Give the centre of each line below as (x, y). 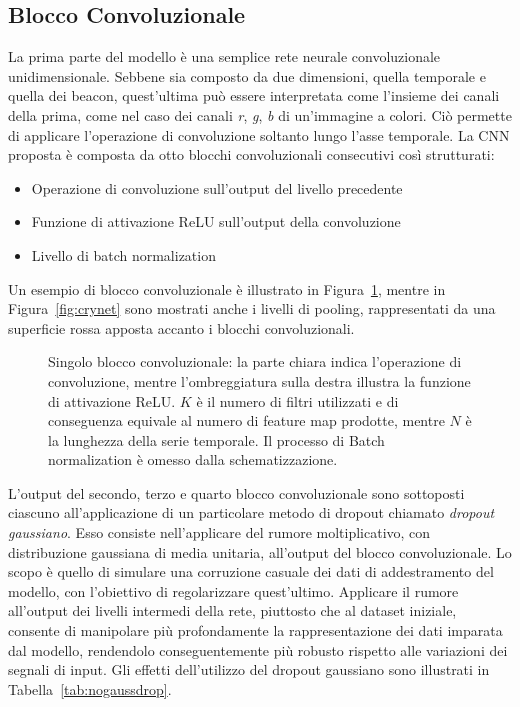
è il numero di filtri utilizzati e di (297, 400)
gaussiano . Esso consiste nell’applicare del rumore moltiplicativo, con (219, 532)
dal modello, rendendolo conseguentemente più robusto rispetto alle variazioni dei (258, 649)
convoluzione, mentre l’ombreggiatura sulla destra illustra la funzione (259, 380)
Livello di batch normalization (123, 254)
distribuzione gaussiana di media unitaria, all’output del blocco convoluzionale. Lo (260, 551)
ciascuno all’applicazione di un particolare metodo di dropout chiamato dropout (251, 512)
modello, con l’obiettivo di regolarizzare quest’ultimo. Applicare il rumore (233, 590)
